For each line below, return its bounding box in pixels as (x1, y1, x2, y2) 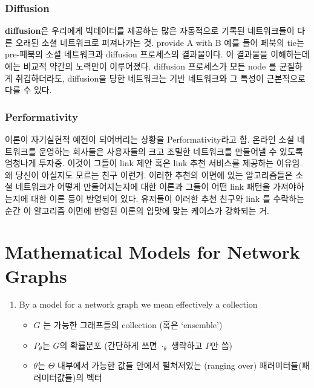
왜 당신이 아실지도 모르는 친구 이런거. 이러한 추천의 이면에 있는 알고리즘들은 (5, 168, 293, 181)
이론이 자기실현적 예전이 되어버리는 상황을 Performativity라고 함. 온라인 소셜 (5, 133, 295, 145)
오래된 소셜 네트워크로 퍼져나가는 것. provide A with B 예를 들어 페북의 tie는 (15, 36, 304, 48)
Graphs (5, 263, 67, 288)
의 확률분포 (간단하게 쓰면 (59, 338, 157, 351)
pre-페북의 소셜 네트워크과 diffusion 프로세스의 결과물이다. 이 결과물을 (5, 48, 268, 60)
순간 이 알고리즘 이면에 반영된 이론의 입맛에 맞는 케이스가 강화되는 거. (5, 204, 269, 216)
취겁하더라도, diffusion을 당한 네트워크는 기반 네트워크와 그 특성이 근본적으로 (15, 71, 306, 84)
